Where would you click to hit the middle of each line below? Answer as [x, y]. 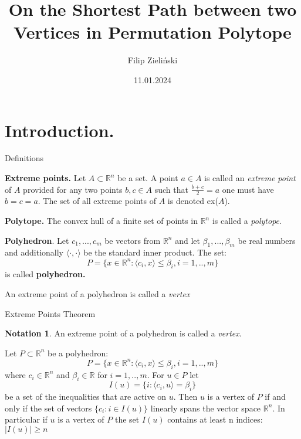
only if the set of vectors [48, 408]
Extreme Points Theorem [50, 313]
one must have [248, 189]
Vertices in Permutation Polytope [153, 32]
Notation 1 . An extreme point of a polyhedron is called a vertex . [123, 333]
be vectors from [133, 240]
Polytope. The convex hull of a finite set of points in [101, 221]
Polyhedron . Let [37, 240]
